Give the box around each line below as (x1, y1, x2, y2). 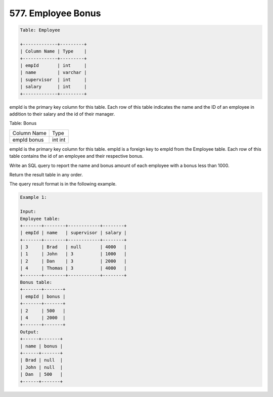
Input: (20, 209, 36, 214)
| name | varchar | (20, 70, 87, 75)
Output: (20, 329, 39, 335)
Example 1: (20, 195, 47, 200)
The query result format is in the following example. (9, 181, 117, 187)
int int (52, 136, 66, 143)
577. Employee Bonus (9, 8, 101, 19)
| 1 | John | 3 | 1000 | (20, 251, 127, 257)
